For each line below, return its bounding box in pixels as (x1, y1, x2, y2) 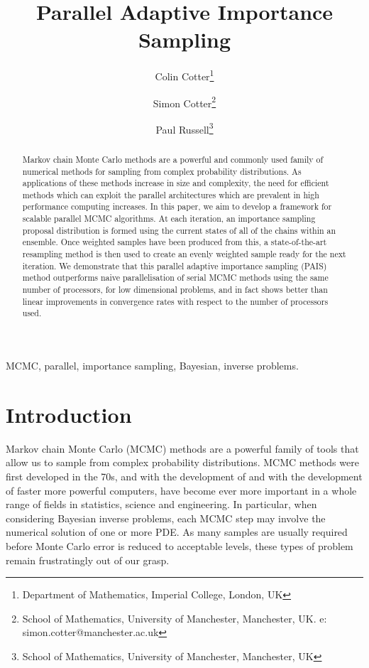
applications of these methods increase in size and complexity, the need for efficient (22, 177, 329, 189)
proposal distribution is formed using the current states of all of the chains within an (22, 224, 336, 236)
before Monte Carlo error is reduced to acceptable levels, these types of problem (6, 538, 353, 553)
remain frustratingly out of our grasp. (6, 552, 170, 567)
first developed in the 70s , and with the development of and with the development (6, 468, 363, 483)
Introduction (6, 399, 132, 429)
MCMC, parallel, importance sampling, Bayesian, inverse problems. (6, 358, 299, 373)
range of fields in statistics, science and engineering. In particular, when (6, 497, 317, 512)
